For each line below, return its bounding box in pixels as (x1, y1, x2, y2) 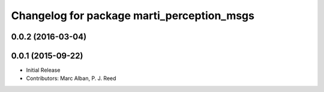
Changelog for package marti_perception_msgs (11, 9, 255, 22)
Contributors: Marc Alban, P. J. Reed (26, 75, 116, 82)
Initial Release (26, 66, 61, 74)
